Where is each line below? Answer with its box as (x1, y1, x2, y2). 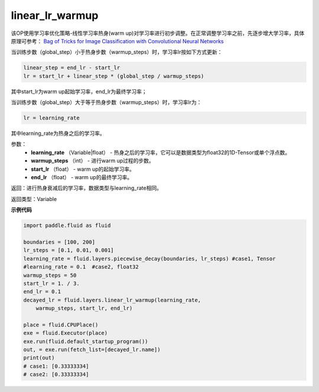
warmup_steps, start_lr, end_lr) (35, 305, 133, 312)
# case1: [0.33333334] (23, 362, 89, 370)
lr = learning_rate (23, 115, 80, 121)
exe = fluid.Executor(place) (23, 330, 108, 336)
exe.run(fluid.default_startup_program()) (23, 338, 148, 345)
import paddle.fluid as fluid (23, 222, 111, 229)
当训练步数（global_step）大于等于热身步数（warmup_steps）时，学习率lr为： (11, 99, 202, 106)
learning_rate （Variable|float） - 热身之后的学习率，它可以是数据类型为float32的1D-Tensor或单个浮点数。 (31, 148, 291, 156)
